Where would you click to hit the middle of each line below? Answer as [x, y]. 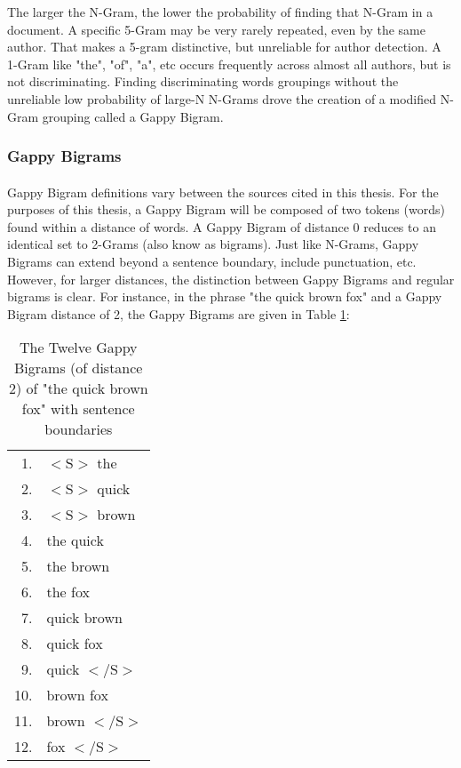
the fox [68, 592]
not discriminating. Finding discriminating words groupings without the [203, 81]
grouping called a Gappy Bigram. [133, 116]
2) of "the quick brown [78, 388]
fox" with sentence [78, 409]
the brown [78, 566]
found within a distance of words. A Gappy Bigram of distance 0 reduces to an [222, 226]
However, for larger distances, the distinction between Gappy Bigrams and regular [231, 279]
